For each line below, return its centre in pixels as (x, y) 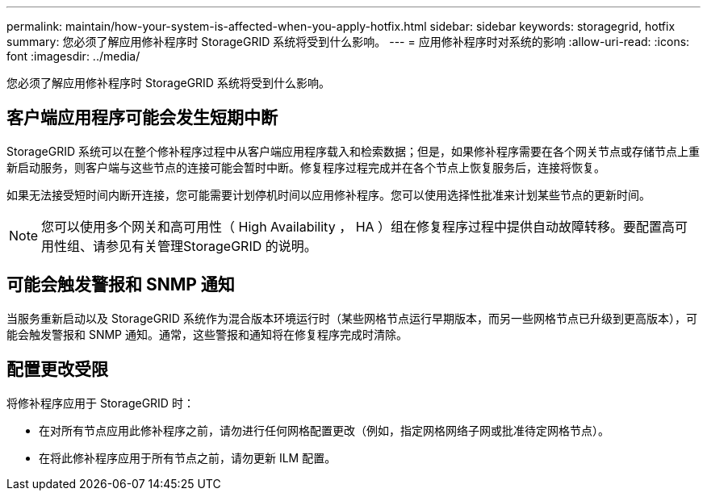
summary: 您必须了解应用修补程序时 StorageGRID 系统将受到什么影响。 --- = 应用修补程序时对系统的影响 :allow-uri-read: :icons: (348, 42)
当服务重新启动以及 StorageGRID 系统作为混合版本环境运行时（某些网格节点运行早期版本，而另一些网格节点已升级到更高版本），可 (352, 318)
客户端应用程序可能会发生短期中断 (142, 118)
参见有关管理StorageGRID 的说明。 (211, 246)
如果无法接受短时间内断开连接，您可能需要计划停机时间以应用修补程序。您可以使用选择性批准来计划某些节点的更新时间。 (328, 194)
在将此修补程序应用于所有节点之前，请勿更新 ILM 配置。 (188, 457)
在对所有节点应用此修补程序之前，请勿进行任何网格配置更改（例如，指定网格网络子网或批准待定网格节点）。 (324, 430)
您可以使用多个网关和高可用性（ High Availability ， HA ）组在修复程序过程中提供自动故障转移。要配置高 (358, 226)
